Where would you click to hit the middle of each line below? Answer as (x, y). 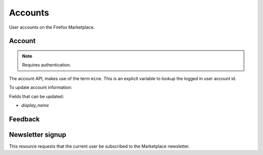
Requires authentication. (47, 65)
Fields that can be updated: (37, 96)
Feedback (24, 119)
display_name (35, 105)
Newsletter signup (38, 134)
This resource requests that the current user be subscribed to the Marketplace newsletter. (99, 146)
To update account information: (41, 87)
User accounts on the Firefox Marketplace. (52, 27)
